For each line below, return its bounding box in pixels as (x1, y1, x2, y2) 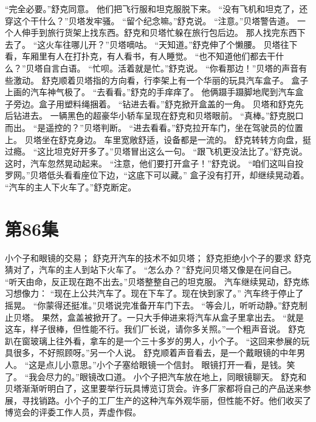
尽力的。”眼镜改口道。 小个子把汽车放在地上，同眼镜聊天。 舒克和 (46, 370, 307, 383)
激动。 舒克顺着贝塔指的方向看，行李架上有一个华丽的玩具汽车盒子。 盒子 (13, 73, 309, 86)
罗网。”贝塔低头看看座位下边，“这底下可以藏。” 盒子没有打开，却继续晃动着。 (5, 169, 309, 181)
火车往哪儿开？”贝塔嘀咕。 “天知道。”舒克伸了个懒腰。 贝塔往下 (46, 38, 298, 50)
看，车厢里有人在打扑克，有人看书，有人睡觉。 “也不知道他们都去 (5, 50, 267, 62)
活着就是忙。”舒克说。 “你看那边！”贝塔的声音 (117, 61, 299, 74)
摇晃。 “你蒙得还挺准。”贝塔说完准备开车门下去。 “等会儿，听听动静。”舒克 (5, 299, 299, 311)
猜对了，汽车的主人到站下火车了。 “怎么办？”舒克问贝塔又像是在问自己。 (5, 263, 297, 276)
